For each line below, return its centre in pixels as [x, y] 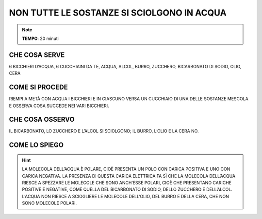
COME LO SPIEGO [36, 145]
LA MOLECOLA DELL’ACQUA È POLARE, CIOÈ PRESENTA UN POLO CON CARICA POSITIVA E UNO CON [126, 169]
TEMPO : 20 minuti [41, 38]
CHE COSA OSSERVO [42, 119]
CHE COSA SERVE [37, 55]
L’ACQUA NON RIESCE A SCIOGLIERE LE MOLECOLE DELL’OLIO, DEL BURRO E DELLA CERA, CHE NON [125, 196]
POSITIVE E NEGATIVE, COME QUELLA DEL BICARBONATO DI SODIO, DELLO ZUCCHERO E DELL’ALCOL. [127, 189]
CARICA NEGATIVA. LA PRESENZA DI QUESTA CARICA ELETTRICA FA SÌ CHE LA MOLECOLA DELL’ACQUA [129, 176]
